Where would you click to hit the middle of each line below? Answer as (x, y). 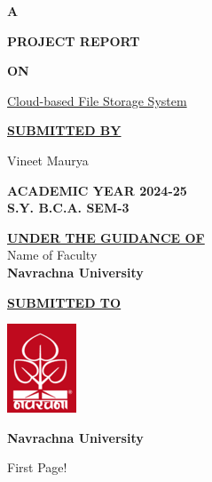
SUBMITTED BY (64, 130)
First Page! (37, 467)
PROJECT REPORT (74, 40)
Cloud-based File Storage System (97, 100)
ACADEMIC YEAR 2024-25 (97, 190)
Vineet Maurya (48, 160)
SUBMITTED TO (64, 302)
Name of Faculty (52, 255)
